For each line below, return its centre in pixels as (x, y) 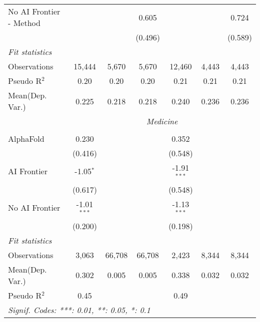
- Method (24, 23)
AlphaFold (26, 139)
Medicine (162, 121)
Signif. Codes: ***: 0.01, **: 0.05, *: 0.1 (79, 310)
